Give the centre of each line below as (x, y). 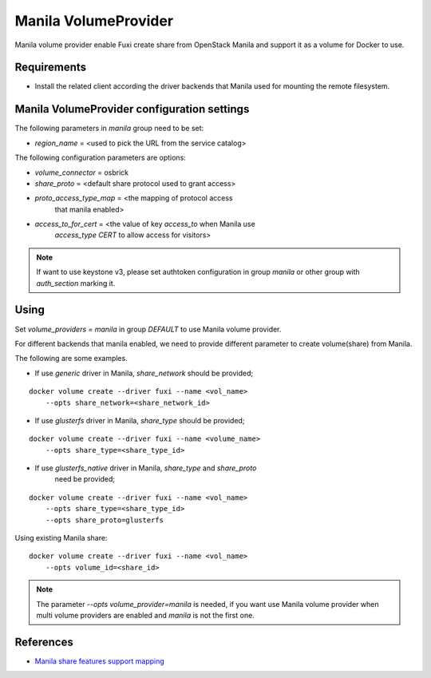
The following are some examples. (71, 359)
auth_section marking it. (76, 283)
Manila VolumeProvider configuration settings (132, 109)
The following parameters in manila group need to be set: (109, 129)
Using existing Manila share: (61, 538)
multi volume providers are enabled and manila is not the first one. (145, 615)
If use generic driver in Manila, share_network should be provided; (144, 373)
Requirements (51, 67)
